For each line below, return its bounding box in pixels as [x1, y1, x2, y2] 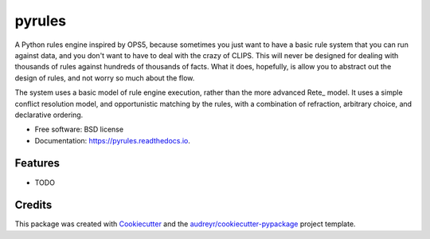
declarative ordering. [14, 110, 84, 119]
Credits [14, 198, 53, 212]
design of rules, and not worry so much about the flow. [14, 72, 195, 83]
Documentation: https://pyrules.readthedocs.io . [34, 135, 191, 145]
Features [14, 156, 60, 170]
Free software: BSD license [34, 124, 123, 135]
